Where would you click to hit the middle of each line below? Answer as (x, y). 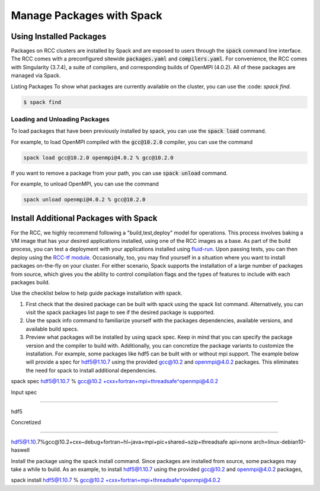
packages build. (31, 282)
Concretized (26, 422)
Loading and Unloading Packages (60, 119)
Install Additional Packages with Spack (84, 218)
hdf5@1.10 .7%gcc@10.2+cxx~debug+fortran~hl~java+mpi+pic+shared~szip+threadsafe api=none (132, 442)
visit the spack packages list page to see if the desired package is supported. (120, 312)
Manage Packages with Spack (87, 15)
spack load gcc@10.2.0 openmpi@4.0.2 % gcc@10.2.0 (99, 158)
